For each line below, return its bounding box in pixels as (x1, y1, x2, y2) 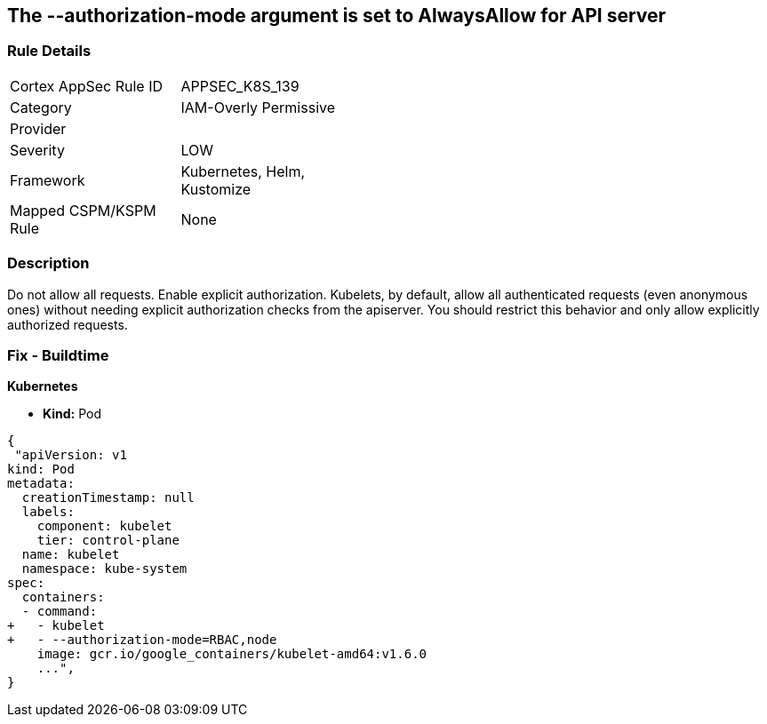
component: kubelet (36, 519, 172, 534)
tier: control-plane (36, 533, 180, 548)
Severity (10, 140, 65, 159)
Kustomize (180, 179, 252, 198)
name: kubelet (21, 547, 120, 562)
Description (7, 254, 90, 273)
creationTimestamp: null (21, 490, 195, 505)
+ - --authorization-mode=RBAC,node (7, 633, 277, 648)
